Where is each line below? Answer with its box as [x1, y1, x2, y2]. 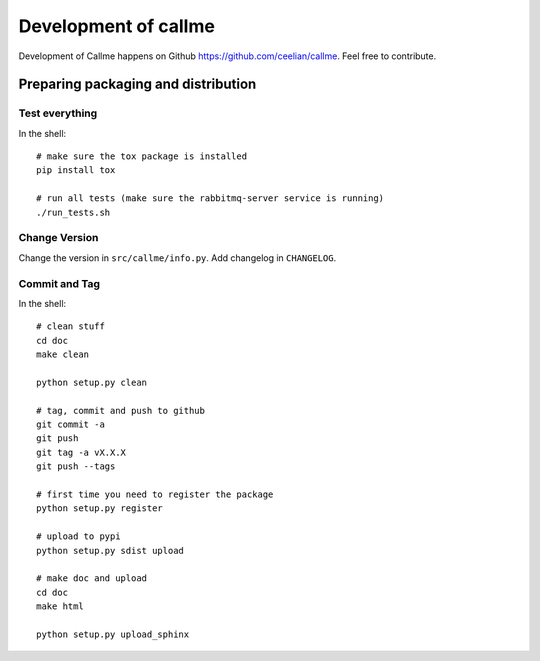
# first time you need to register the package [36, 489, 274, 500]
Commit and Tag [18, 276, 100, 290]
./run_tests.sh [36, 206, 111, 218]
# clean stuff [36, 321, 105, 332]
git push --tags [36, 461, 116, 472]
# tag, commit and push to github [36, 405, 205, 416]
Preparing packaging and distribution [18, 76, 257, 93]
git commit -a [36, 419, 105, 430]
